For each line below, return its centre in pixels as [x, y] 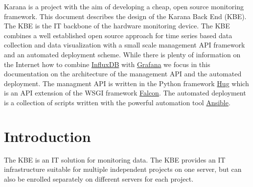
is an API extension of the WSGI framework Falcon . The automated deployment [125, 93]
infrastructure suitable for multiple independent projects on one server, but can [123, 169]
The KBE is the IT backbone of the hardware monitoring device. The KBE [117, 26]
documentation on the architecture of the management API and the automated [123, 74]
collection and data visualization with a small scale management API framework [125, 45]
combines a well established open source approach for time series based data [118, 35]
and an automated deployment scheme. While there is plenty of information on [122, 54]
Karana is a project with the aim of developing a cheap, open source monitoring [124, 6]
